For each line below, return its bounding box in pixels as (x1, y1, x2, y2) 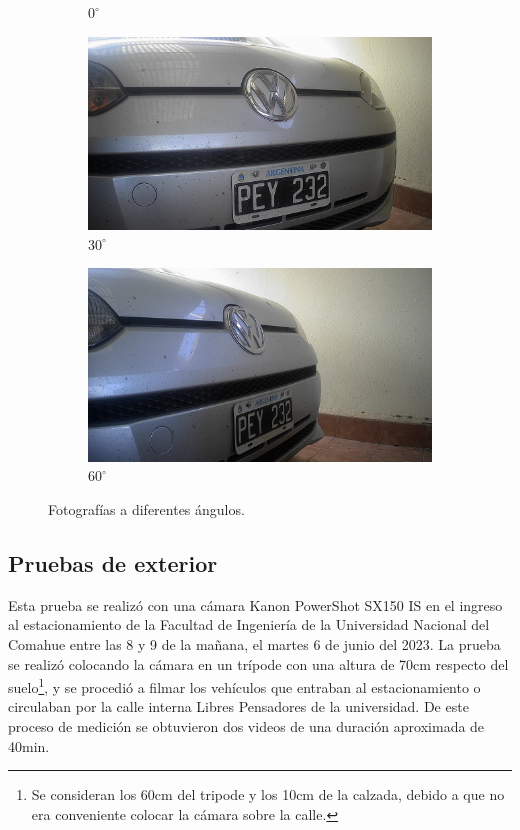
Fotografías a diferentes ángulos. (48, 498, 245, 519)
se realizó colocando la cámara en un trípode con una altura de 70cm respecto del (8, 653, 509, 674)
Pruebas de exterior (8, 547, 218, 578)
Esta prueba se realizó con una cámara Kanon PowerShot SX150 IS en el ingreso (8, 594, 503, 615)
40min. (8, 735, 50, 756)
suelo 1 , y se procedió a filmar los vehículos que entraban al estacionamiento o (8, 674, 481, 697)
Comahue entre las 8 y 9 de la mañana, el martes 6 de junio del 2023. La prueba (8, 633, 501, 654)
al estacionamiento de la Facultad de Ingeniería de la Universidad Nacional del (8, 614, 490, 635)
